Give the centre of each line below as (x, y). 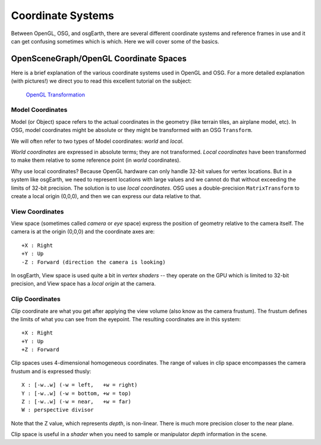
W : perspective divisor (58, 410)
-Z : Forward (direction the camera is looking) (94, 262)
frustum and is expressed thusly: (51, 371)
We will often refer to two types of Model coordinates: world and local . (97, 141)
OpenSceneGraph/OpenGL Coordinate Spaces (99, 59)
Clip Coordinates (36, 299)
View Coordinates (37, 211)
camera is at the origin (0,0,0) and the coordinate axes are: (83, 231)
